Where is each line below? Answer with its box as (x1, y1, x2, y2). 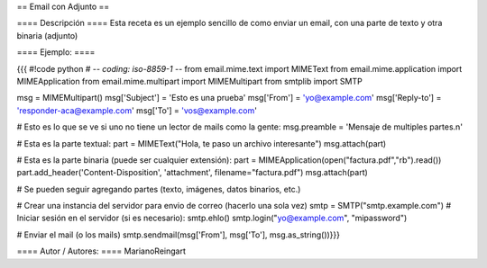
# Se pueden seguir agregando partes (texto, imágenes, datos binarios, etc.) (16, 183, 301, 194)
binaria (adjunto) (16, 30, 78, 40)
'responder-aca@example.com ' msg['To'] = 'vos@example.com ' (16, 104, 257, 116)
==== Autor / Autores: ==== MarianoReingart (16, 246, 187, 256)
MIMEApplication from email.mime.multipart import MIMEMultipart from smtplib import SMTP (16, 76, 363, 86)
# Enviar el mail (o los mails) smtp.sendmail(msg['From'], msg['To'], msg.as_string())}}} (16, 229, 341, 240)
